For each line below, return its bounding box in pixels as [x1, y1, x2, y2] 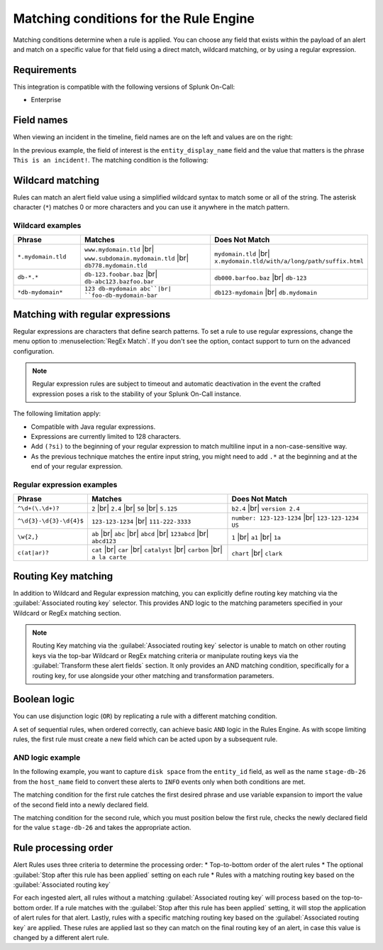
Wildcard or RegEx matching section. [13, 608, 122, 617]
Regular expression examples [13, 479, 118, 489]
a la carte [91, 554, 127, 561]
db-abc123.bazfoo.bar [84, 278, 155, 285]
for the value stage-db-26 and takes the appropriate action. [13, 824, 191, 832]
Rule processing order [13, 842, 113, 854]
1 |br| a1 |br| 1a [231, 532, 282, 542]
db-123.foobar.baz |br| [84, 269, 158, 279]
